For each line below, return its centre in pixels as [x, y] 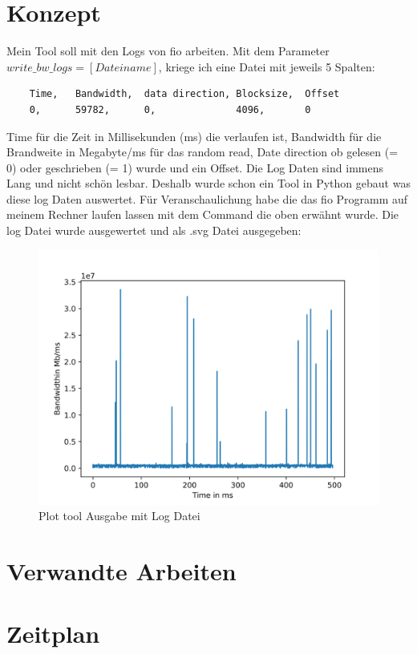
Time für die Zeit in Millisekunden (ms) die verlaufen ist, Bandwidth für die [194, 136]
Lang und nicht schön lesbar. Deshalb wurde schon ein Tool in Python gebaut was [208, 183]
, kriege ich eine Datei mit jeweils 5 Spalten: [267, 66]
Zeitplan [53, 634]
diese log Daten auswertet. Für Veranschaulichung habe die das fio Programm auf [207, 198]
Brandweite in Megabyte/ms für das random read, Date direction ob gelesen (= [202, 152]
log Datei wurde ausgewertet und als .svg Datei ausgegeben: [154, 230]
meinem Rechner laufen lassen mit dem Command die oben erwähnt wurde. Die [203, 214]
